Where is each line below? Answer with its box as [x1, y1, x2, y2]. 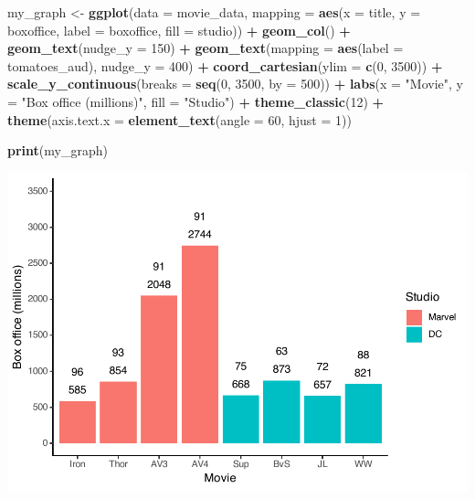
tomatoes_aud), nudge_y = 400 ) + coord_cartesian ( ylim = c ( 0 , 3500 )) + [7, 56, 443, 75]
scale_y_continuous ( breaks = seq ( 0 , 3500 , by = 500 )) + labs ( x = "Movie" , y [7, 74, 463, 93]
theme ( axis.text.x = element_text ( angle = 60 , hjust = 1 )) [7, 110, 352, 129]
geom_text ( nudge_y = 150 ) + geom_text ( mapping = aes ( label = [7, 38, 404, 58]
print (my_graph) [7, 141, 108, 160]
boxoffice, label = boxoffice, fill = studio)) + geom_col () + [7, 20, 351, 39]
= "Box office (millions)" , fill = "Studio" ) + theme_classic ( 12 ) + [7, 91, 385, 111]
